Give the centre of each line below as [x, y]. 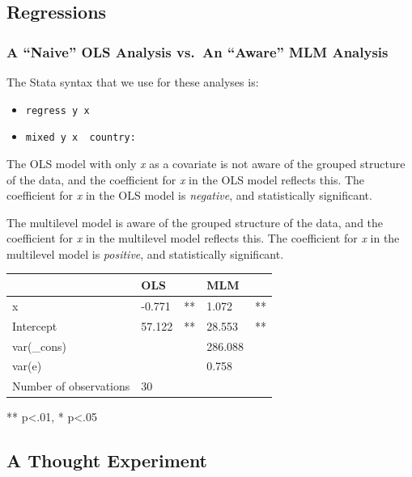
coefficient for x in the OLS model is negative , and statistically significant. [189, 195]
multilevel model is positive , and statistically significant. [145, 253]
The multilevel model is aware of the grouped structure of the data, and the [195, 222]
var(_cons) [40, 346]
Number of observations [71, 386]
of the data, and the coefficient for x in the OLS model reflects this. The [186, 179]
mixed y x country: [81, 138]
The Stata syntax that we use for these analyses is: [133, 82]
